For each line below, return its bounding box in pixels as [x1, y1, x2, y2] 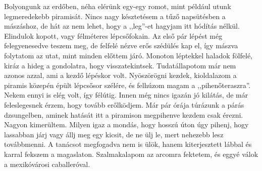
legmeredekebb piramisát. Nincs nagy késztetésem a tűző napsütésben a [4, 11, 226, 21]
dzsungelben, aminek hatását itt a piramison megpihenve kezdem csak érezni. [4, 109, 243, 120]
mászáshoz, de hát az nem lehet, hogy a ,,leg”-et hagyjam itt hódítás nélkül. [4, 21, 240, 31]
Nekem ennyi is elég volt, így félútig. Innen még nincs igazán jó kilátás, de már [4, 90, 248, 100]
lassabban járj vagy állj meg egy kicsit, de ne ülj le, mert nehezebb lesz [4, 129, 224, 139]
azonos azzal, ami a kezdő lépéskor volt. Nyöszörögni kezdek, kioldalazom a [4, 70, 237, 80]
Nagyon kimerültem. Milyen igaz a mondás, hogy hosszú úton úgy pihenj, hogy [4, 119, 249, 130]
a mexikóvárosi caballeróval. [4, 158, 90, 169]
